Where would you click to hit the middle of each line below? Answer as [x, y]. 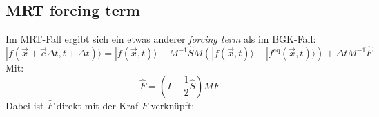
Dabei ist [25, 105]
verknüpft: [173, 105]
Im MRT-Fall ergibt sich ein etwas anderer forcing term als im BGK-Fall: [161, 39]
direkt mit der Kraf [97, 105]
